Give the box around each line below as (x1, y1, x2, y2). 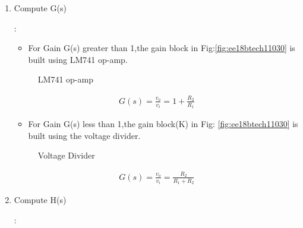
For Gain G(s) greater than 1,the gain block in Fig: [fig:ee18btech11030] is (28, 42, 295, 54)
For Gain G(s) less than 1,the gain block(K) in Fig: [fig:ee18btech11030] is (28, 118, 298, 130)
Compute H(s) (14, 194, 67, 206)
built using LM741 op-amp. (28, 53, 128, 65)
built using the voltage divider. (28, 129, 141, 141)
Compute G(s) (14, 2, 67, 14)
